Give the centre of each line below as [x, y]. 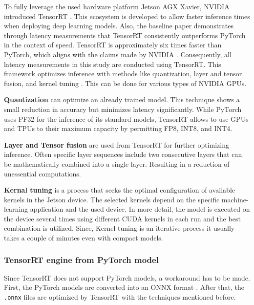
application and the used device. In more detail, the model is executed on [140, 209]
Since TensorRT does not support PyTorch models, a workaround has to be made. [127, 277]
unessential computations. [42, 173]
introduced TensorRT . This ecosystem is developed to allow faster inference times [127, 16]
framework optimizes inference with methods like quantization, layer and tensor [123, 74]
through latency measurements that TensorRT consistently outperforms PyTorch [125, 35]
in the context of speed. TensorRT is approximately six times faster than [113, 45]
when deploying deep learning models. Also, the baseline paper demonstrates [119, 26]
